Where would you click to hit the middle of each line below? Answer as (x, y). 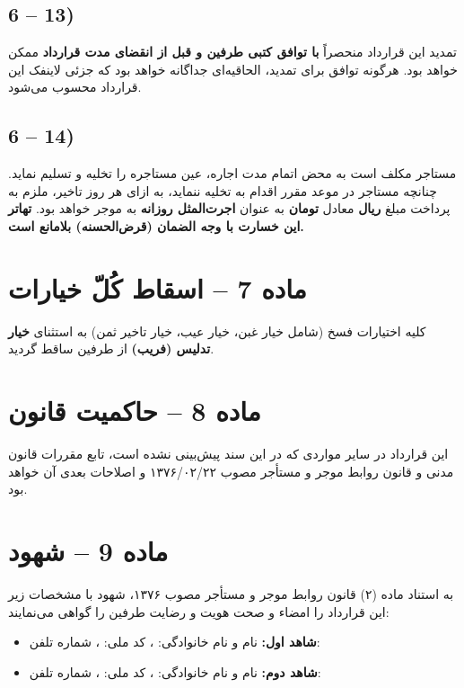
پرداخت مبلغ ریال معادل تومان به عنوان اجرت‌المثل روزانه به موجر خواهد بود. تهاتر (229, 208)
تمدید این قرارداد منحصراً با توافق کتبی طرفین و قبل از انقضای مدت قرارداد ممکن (232, 52)
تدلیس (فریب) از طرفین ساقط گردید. (111, 348)
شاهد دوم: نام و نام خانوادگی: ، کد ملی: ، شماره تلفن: (175, 671)
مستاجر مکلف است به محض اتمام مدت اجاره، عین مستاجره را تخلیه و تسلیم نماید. (232, 173)
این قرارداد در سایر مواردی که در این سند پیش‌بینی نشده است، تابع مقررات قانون (228, 453)
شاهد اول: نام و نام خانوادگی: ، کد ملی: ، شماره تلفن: (175, 642)
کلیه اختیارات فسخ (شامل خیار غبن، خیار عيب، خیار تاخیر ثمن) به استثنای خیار (217, 331)
